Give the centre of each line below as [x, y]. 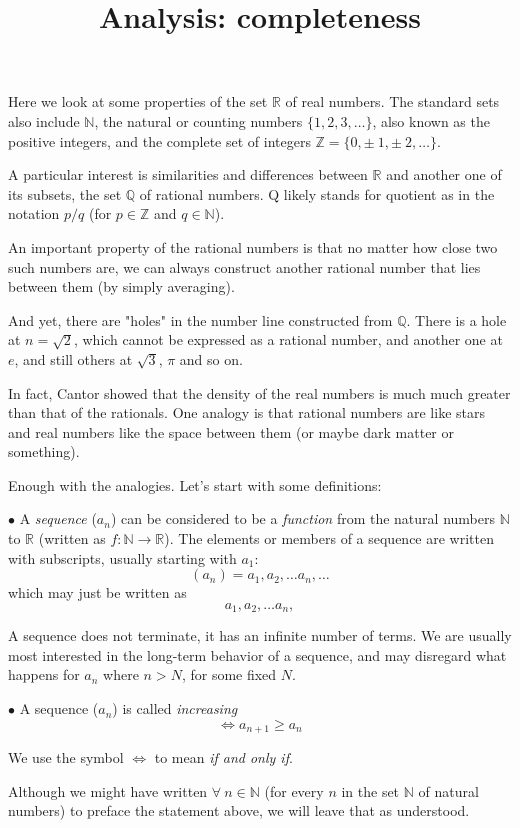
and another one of [444, 174]
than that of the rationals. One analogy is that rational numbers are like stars [246, 412]
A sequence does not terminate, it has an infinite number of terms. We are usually [260, 635]
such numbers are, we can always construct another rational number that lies [244, 266]
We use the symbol [66, 757]
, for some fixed [229, 674]
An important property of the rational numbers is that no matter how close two [253, 246]
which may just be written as [97, 592]
